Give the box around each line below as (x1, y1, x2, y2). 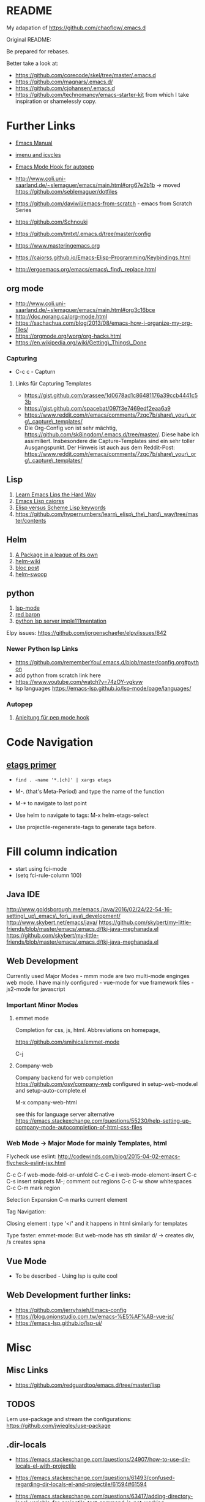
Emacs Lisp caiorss (15, 497, 64, 504)
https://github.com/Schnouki (15, 218, 88, 226)
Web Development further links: (6, 1290, 132, 1300)
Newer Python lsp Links (6, 645, 78, 653)
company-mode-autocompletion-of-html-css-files (15, 1123, 143, 1131)
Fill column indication (6, 845, 117, 859)
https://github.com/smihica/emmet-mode (15, 1038, 120, 1045)
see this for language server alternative (15, 1110, 114, 1118)
